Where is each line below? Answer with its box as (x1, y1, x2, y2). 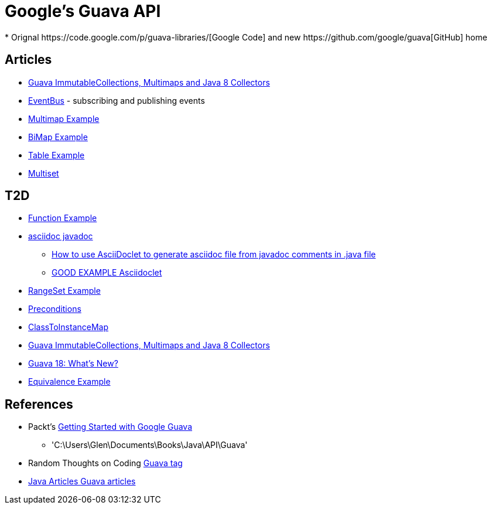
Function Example (28, 213, 97, 223)
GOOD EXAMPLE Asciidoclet (52, 267, 162, 278)
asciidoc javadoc (28, 231, 93, 242)
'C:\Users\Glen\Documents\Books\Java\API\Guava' (52, 440, 248, 450)
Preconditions (28, 304, 81, 314)
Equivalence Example (28, 376, 111, 387)
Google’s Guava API (5, 1, 161, 21)
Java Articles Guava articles (28, 476, 136, 487)
